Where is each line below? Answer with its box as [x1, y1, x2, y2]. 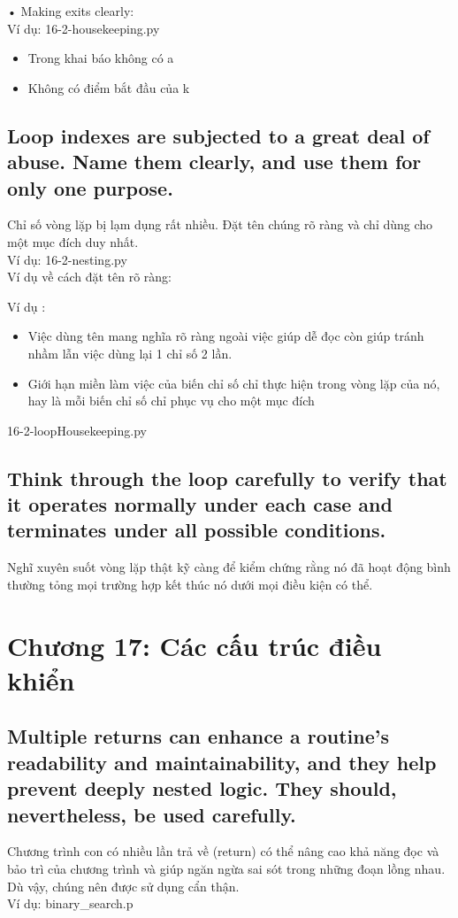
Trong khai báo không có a [27, 49, 174, 67]
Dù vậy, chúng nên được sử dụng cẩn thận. [7, 876, 240, 895]
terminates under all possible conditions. [7, 516, 386, 544]
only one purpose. [7, 174, 173, 201]
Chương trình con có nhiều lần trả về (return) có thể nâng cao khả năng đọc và [7, 842, 439, 860]
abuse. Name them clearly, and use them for [7, 148, 422, 175]
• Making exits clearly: [7, 2, 134, 19]
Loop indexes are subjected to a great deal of [7, 121, 430, 149]
